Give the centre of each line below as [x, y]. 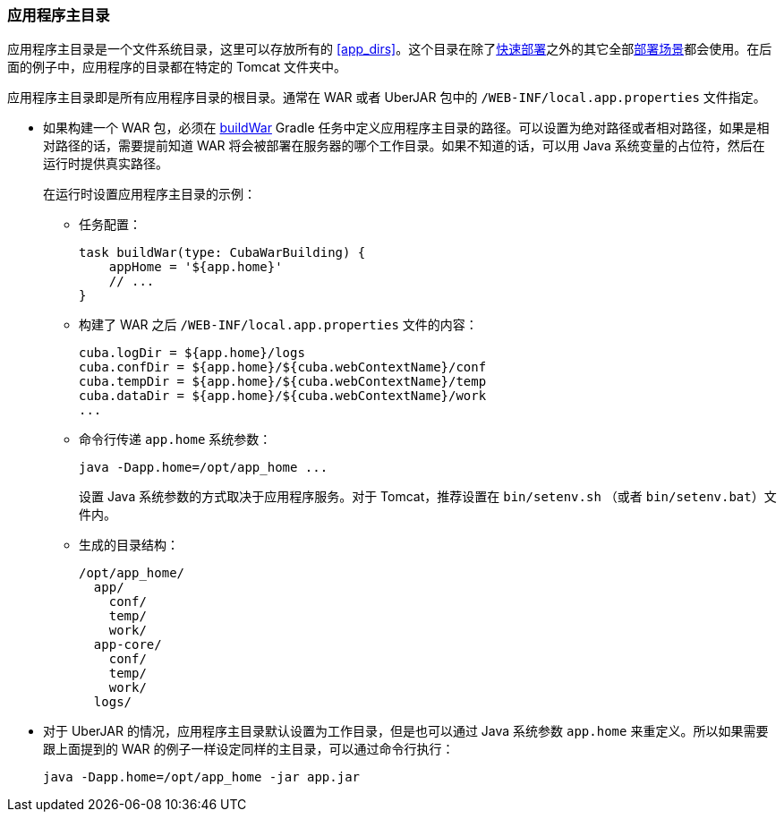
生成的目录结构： [129, 545]
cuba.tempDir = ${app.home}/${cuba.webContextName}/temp [283, 382]
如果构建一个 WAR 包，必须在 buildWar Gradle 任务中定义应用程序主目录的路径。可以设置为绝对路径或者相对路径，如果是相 [406, 128]
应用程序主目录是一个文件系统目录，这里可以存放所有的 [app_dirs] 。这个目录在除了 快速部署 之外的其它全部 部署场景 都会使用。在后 [390, 49]
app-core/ [128, 645]
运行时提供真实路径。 [106, 164]
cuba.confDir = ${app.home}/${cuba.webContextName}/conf [283, 367]
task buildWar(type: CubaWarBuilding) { [222, 253]
